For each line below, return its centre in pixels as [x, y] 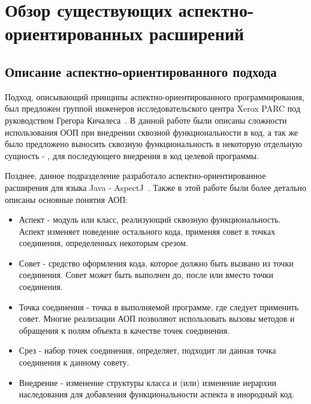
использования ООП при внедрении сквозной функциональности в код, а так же [152, 132]
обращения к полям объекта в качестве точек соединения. [124, 330]
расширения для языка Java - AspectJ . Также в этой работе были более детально [155, 187]
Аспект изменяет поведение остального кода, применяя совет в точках [147, 231]
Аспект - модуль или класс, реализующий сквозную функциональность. [150, 219]
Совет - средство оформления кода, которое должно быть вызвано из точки [156, 263]
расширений [197, 33]
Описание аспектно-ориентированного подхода [141, 71]
